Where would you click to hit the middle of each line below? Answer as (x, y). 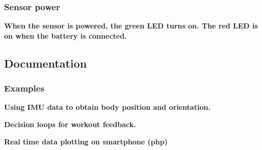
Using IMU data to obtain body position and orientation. (107, 107)
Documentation (46, 63)
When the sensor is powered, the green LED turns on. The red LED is (131, 26)
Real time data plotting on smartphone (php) (86, 141)
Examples (24, 88)
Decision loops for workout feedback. (70, 124)
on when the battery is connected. (65, 35)
